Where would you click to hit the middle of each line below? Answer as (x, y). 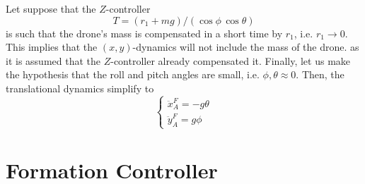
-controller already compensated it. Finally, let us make (231, 60)
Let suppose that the (51, 8)
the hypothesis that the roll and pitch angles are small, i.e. (133, 74)
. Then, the (320, 74)
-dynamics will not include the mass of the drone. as (246, 47)
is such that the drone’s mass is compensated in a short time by (144, 33)
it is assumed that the (53, 60)
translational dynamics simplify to (80, 88)
